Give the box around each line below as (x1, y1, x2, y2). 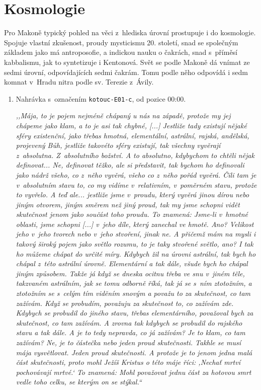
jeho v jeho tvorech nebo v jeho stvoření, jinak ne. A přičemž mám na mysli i (16, 228, 256, 239)
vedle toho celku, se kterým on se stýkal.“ (16, 376, 142, 387)
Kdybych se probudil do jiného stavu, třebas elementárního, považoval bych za (16, 307, 253, 318)
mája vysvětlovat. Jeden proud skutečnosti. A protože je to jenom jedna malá (16, 347, 252, 357)
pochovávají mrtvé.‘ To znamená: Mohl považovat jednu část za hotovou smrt (16, 366, 251, 377)
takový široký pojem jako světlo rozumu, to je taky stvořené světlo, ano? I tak (16, 239, 253, 249)
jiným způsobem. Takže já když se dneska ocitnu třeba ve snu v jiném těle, (16, 268, 245, 278)
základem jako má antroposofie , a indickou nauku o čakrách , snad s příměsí (4, 47, 237, 57)
